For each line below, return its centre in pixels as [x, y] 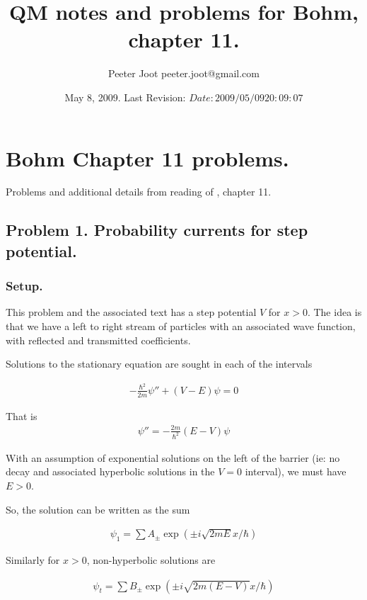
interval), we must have [296, 471]
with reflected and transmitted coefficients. [98, 340]
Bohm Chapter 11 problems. [147, 158]
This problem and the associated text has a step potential [131, 312]
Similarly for [33, 559]
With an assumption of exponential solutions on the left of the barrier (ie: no [173, 457]
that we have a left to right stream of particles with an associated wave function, [181, 326]
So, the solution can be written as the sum [98, 509]
